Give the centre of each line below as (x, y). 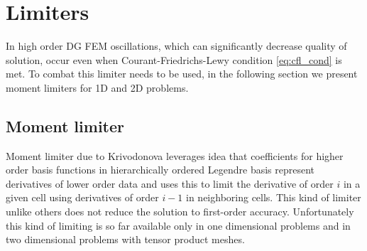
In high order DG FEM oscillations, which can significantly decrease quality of (176, 46)
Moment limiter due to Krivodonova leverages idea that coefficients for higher (175, 155)
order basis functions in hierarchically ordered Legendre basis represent (160, 170)
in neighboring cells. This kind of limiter (274, 197)
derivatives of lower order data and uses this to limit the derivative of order (170, 183)
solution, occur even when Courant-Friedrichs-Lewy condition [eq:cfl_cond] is (174, 59)
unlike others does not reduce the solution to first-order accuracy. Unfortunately (180, 212)
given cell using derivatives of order (82, 197)
